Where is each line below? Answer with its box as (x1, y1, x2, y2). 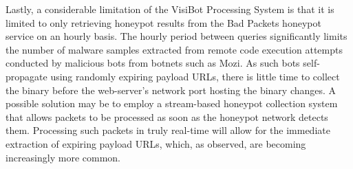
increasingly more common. (6, 150, 120, 164)
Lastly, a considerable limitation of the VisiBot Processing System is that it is (6, 2, 334, 16)
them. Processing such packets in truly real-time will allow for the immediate (6, 123, 330, 137)
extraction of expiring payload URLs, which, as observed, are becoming (6, 136, 306, 150)
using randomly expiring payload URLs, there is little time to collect (50, 69, 340, 83)
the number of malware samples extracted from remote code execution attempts (6, 42, 343, 56)
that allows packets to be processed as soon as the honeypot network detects (6, 109, 328, 124)
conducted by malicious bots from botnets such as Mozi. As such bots (6, 56, 300, 70)
